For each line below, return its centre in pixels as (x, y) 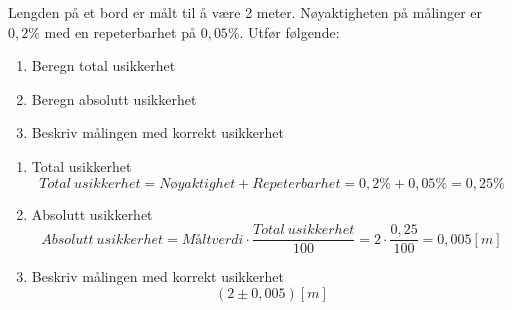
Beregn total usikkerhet (103, 65)
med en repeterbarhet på (120, 31)
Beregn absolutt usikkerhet (114, 98)
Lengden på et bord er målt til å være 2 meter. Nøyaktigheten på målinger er (245, 12)
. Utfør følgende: (289, 31)
